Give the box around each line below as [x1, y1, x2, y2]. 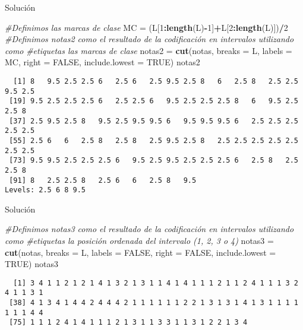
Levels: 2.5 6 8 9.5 [5, 186, 86, 195]
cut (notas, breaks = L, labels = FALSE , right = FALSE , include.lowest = [5, 246, 276, 258]
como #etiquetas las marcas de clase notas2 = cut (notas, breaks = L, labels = [5, 44, 292, 56]
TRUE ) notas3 [5, 258, 58, 270]
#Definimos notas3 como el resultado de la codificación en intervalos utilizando [5, 223, 294, 235]
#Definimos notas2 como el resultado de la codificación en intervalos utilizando [5, 33, 294, 45]
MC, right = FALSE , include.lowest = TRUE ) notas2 [5, 56, 200, 68]
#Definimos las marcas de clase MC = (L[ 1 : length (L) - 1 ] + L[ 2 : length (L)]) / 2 [5, 21, 288, 33]
